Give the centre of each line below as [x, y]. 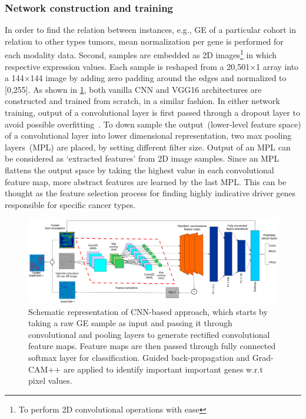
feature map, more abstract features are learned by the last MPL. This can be [146, 181]
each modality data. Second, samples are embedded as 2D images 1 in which [141, 54]
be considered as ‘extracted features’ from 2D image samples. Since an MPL [142, 158]
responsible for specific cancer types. [70, 204]
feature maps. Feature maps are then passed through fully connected [152, 346]
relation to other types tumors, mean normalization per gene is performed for [144, 41]
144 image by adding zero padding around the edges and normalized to [158, 78]
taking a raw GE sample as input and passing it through [130, 323]
